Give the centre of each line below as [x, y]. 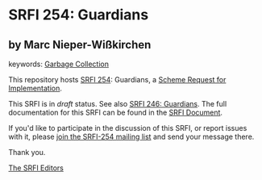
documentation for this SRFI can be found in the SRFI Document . [116, 112]
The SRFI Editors [36, 168]
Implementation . [35, 88]
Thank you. [27, 152]
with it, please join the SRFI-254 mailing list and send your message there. [131, 136]
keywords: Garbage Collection [58, 64]
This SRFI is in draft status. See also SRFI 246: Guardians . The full [118, 104]
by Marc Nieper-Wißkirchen [80, 45]
